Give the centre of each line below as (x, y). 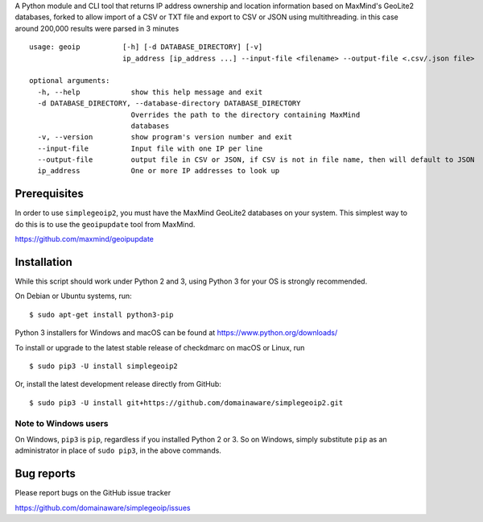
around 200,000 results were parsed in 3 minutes (97, 28)
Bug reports (45, 474)
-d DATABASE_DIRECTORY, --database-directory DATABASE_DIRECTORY (169, 104)
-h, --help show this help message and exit (150, 92)
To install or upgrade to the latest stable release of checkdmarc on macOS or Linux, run (160, 347)
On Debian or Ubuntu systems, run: (73, 296)
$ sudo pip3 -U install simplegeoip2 (104, 366)
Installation (43, 262)
